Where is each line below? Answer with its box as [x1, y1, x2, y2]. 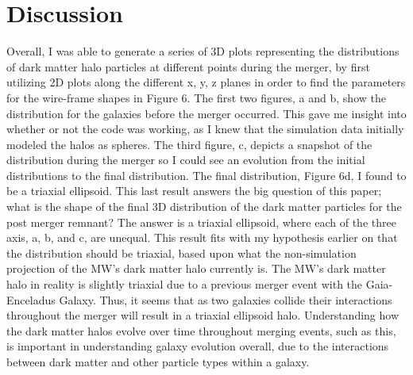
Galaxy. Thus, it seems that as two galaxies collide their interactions [59, 291, 392, 308]
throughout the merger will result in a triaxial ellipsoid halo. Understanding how [6, 307, 399, 323]
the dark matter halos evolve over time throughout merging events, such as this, [6, 322, 396, 339]
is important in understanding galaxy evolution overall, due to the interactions [6, 338, 389, 354]
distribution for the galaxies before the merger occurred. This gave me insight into [6, 105, 407, 121]
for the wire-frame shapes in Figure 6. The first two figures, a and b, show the [6, 89, 386, 105]
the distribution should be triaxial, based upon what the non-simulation [6, 244, 357, 261]
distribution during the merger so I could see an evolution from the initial [6, 151, 365, 168]
